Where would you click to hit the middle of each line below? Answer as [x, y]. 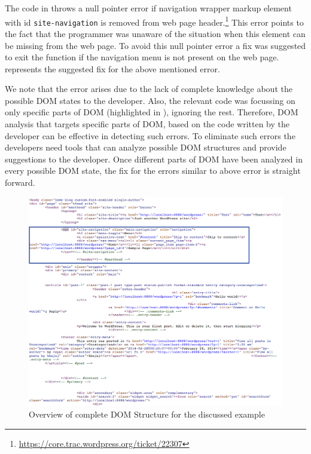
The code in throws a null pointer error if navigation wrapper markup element [148, 8]
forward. [20, 182]
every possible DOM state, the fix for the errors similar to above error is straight [153, 171]
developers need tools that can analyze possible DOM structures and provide [146, 147]
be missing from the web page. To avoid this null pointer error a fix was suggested [155, 45]
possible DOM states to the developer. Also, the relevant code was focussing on [150, 100]
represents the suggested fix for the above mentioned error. [112, 68]
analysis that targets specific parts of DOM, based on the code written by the [147, 124]
